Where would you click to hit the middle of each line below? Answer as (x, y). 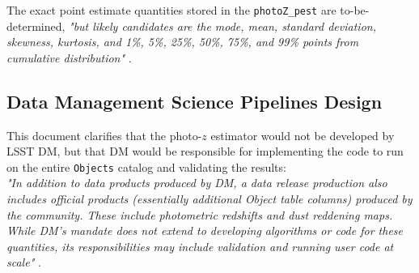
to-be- (355, 10)
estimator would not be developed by (303, 135)
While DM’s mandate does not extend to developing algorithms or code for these (205, 230)
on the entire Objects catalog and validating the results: (146, 166)
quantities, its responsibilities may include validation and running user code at (200, 246)
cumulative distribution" (66, 57)
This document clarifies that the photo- (104, 135)
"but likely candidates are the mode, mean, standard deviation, (222, 26)
